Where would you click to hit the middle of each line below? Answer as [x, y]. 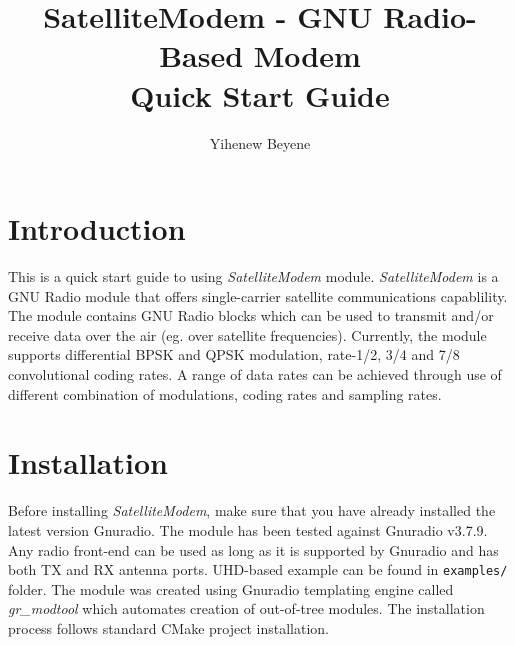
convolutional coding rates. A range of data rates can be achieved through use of [255, 374]
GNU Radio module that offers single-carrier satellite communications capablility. [258, 295]
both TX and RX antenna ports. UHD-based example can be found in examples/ [258, 569]
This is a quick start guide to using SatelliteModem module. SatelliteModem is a [253, 276]
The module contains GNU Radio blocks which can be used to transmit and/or [251, 315]
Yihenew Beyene [260, 142]
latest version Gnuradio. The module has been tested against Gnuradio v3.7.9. [248, 529]
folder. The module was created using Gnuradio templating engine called [231, 588]
